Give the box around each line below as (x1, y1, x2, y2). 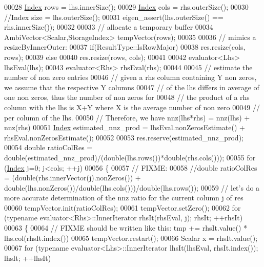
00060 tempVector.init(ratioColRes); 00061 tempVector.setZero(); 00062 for (4, 202, 241, 213)
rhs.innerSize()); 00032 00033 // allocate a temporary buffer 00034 (4, 22, 213, 32)
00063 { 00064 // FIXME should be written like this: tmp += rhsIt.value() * (4, 222, 247, 233)
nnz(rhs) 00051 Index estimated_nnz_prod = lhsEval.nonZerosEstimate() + (4, 122, 245, 133)
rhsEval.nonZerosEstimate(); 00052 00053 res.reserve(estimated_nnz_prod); (4, 132, 243, 142)
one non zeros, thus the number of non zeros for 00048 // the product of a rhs (4, 92, 250, 102)
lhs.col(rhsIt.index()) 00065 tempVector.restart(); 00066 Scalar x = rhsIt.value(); (4, 232, 258, 243)
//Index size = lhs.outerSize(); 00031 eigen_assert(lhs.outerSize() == (4, 11, 224, 22)
